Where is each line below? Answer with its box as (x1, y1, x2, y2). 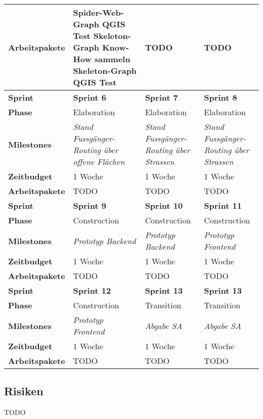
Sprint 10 (145, 200, 183, 211)
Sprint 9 (73, 200, 106, 211)
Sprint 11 (204, 200, 242, 211)
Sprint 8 (204, 91, 237, 103)
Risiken (4, 383, 43, 399)
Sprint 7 (145, 91, 178, 103)
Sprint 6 (73, 91, 106, 103)
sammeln (95, 53, 130, 65)
